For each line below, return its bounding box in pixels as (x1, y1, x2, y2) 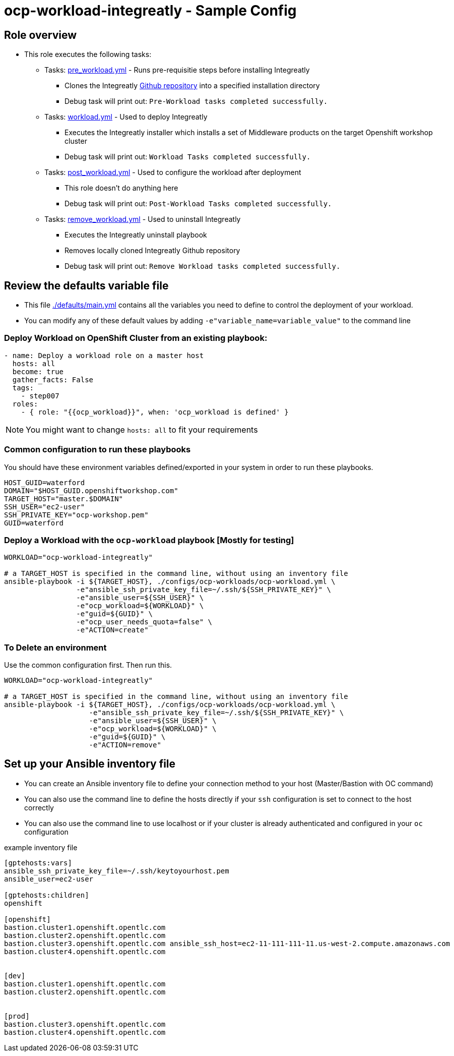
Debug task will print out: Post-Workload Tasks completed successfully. (64, 199, 332, 208)
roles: (12, 399, 38, 408)
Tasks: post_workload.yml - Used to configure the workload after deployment (44, 168, 301, 177)
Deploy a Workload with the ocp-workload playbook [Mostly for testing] (4, 535, 294, 545)
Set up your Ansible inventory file (4, 757, 176, 771)
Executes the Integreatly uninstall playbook (64, 230, 207, 240)
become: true (12, 367, 64, 376)
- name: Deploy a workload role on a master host (4, 351, 204, 360)
